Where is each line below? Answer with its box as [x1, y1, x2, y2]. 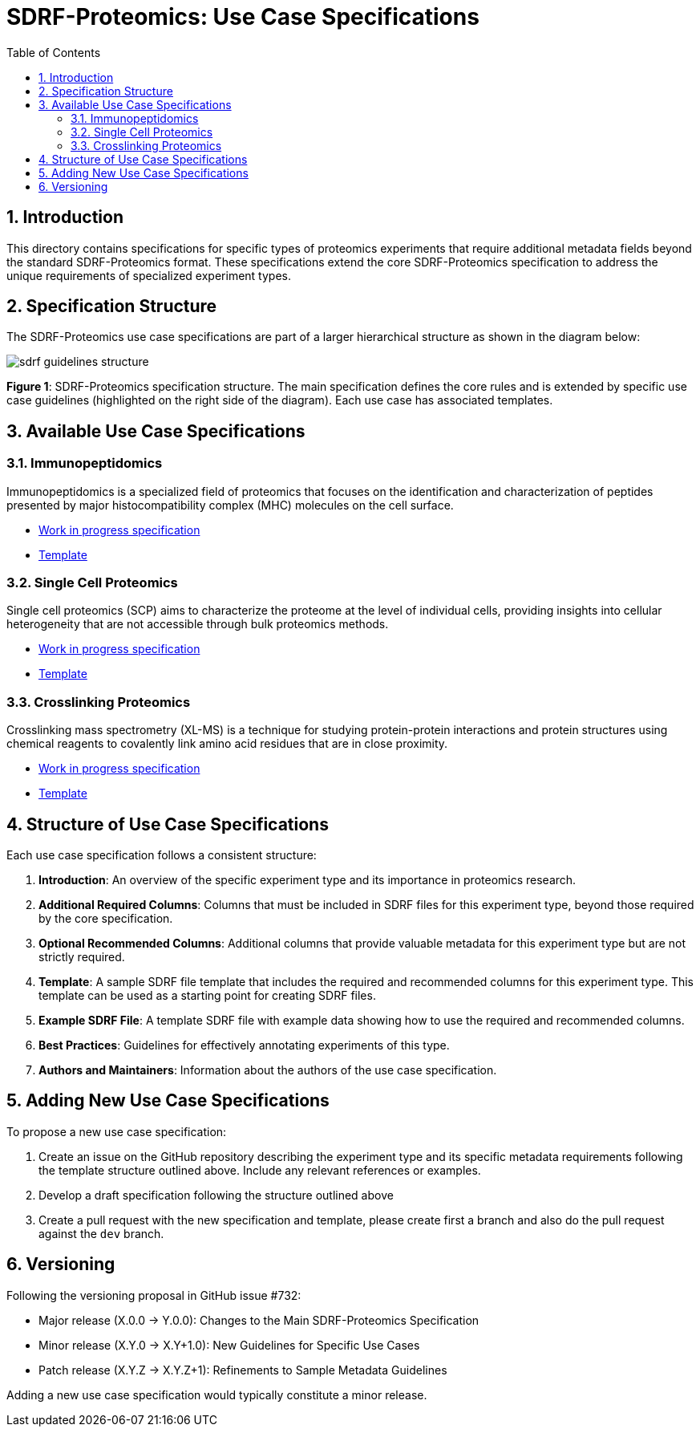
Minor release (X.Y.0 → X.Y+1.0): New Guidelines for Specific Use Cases [38, 1338, 420, 1352]
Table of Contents [6, 45, 101, 59]
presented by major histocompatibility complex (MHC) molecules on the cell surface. [6, 497, 454, 512]
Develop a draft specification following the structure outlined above [38, 1187, 394, 1202]
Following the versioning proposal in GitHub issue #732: [6, 1288, 301, 1302]
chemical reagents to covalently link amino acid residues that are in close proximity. [6, 737, 448, 751]
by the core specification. [38, 911, 173, 925]
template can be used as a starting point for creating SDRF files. [38, 988, 376, 1002]
